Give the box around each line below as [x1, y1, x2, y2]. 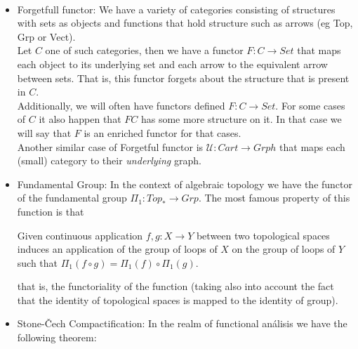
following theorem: [17, 330, 97, 345]
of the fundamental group [17, 190, 127, 205]
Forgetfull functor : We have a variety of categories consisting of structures [17, 1, 336, 16]
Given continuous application [17, 228, 143, 242]
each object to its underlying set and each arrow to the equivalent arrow [17, 56, 328, 71]
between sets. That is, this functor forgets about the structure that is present [17, 70, 350, 85]
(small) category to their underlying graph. [17, 153, 201, 168]
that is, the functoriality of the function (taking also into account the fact [17, 279, 334, 294]
